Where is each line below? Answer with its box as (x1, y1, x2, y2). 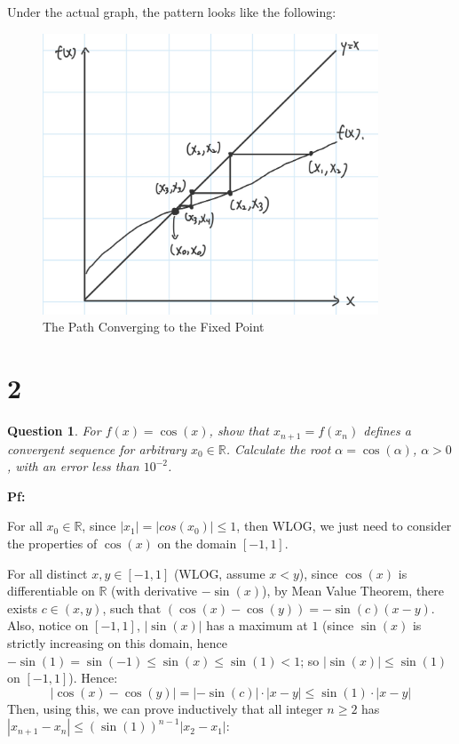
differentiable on (7, 581, 95, 600)
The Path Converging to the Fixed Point (43, 317, 265, 336)
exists (7, 598, 37, 617)
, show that (209, 421, 269, 440)
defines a (363, 421, 411, 440)
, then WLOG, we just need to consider (236, 516, 452, 535)
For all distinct (7, 564, 88, 582)
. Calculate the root (226, 439, 331, 458)
